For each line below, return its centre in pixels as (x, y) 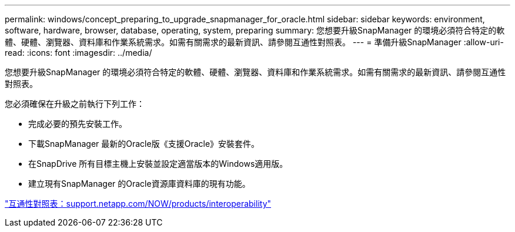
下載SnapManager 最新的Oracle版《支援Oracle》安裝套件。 (144, 144)
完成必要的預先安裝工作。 (78, 124)
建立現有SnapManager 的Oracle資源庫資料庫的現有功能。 (139, 184)
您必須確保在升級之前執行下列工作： (75, 104)
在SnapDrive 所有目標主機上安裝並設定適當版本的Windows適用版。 (158, 164)
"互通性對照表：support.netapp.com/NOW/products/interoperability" (138, 204)
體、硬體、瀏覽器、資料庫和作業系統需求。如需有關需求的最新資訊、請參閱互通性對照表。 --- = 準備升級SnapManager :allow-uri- (254, 42)
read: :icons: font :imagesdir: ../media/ (78, 53)
